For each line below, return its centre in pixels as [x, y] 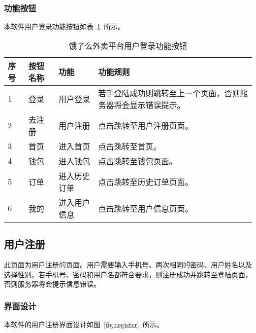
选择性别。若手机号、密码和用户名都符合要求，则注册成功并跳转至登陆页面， [128, 274]
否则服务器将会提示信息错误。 [52, 284]
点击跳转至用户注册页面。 [145, 125]
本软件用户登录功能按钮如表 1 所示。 [64, 26]
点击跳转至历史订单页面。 [145, 182]
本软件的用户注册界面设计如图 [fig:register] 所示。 [84, 324]
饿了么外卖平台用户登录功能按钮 [128, 45]
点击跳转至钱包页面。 [138, 161]
